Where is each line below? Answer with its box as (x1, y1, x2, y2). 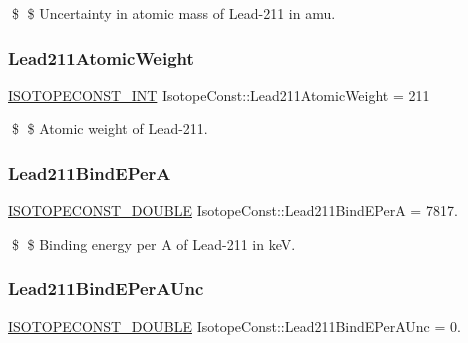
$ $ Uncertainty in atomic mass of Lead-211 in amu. (11, 3, 336, 23)
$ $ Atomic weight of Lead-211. (11, 118, 208, 139)
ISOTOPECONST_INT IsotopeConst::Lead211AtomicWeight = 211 (8, 84, 430, 105)
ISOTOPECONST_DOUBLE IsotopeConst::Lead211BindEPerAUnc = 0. (8, 315, 461, 336)
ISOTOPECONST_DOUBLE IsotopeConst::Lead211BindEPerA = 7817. (8, 200, 458, 221)
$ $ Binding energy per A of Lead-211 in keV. (11, 233, 296, 254)
